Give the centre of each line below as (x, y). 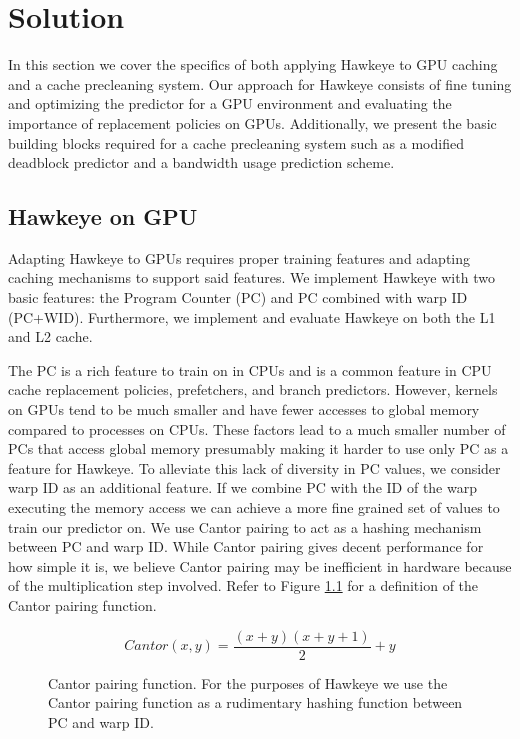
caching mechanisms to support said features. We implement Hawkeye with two (251, 277)
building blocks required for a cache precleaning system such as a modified (236, 142)
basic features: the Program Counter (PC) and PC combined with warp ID (238, 297)
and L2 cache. (50, 336)
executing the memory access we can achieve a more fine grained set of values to (254, 507)
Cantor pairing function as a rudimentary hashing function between (255, 702)
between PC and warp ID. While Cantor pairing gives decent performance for (246, 546)
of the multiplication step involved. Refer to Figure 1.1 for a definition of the (243, 585)
